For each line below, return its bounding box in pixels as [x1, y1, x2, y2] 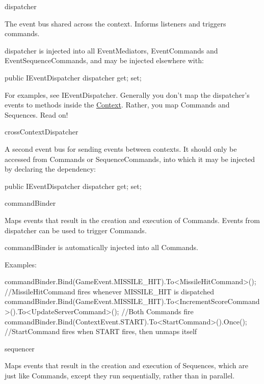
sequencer [5, 343, 35, 353]
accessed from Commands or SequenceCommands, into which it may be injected [5, 153, 255, 164]
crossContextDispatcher [5, 126, 78, 137]
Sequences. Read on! [5, 109, 68, 120]
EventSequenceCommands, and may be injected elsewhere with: [5, 55, 204, 66]
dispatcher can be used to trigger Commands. [5, 225, 147, 235]
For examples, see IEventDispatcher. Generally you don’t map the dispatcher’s [5, 89, 250, 100]
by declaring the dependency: [5, 163, 96, 174]
